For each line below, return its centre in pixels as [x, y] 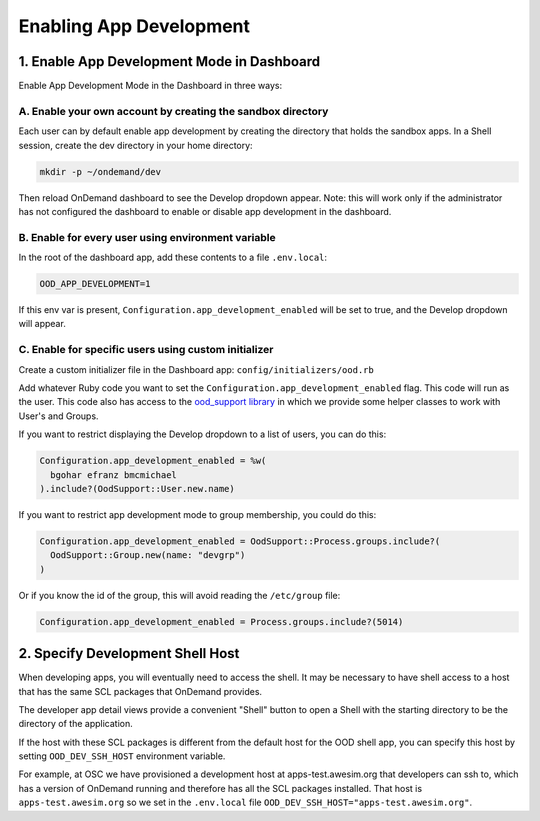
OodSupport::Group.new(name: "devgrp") [148, 555]
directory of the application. [76, 724]
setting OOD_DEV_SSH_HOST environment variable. [122, 756]
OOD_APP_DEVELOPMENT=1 [95, 284]
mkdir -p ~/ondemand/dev [100, 171]
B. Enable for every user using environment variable [147, 237]
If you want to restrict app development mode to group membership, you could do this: [197, 514]
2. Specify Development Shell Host [129, 653]
